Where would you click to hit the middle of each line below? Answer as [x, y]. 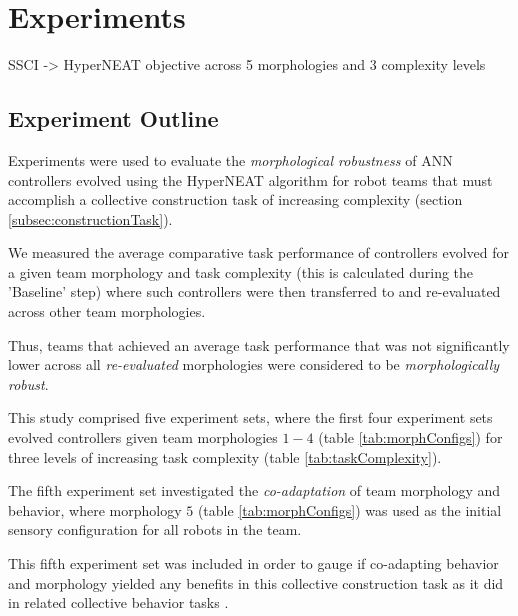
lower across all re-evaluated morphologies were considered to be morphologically [254, 364]
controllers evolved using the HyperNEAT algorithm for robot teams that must [250, 179]
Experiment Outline [113, 118]
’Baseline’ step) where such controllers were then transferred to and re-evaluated [254, 291]
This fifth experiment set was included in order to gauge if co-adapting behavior [253, 563]
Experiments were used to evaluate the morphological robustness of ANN [230, 159]
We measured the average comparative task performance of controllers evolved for [259, 252]
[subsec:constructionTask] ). [90, 218]
